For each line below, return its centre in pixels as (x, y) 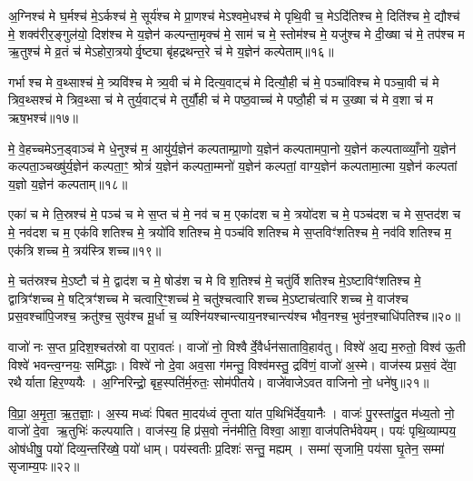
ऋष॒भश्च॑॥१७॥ (44, 117)
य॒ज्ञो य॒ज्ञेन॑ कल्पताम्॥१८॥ (68, 183)
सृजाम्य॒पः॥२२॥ (44, 466)
